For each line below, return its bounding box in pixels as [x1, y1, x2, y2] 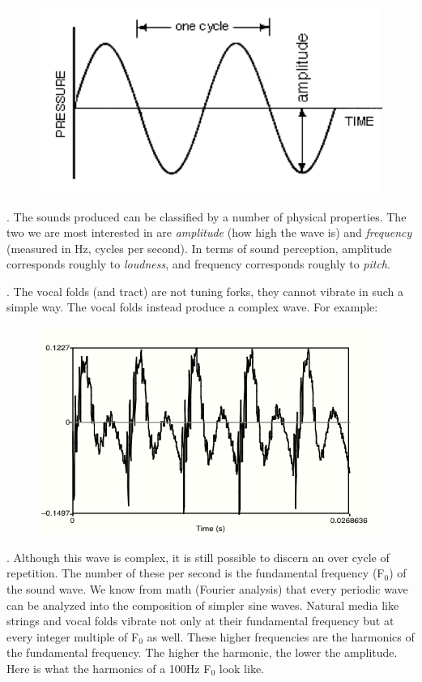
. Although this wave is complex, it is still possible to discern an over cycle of [6, 548, 390, 565]
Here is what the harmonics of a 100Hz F [6, 659, 211, 676]
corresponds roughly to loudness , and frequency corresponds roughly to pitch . [6, 255, 390, 272]
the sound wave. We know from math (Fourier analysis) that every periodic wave [6, 580, 408, 597]
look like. [219, 659, 264, 676]
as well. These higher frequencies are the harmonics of [147, 628, 415, 645]
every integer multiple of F [6, 628, 139, 645]
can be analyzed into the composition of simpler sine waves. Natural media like [6, 596, 399, 613]
